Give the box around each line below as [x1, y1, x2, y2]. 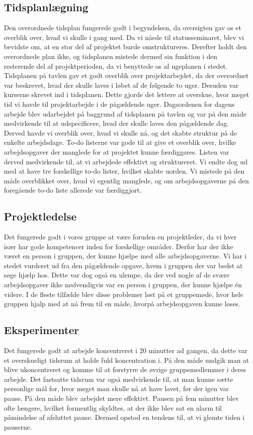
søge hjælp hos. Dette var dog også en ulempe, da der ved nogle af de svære [4, 270, 230, 280]
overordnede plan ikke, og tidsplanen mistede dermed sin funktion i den [4, 51, 217, 61]
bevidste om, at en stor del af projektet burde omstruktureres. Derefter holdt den [4, 41, 247, 52]
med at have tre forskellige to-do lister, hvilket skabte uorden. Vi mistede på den [4, 166, 245, 176]
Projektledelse [4, 209, 77, 224]
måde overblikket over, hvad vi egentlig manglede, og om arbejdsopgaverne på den [4, 175, 249, 185]
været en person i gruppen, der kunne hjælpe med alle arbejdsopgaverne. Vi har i [4, 251, 247, 261]
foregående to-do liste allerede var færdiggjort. [4, 185, 142, 195]
